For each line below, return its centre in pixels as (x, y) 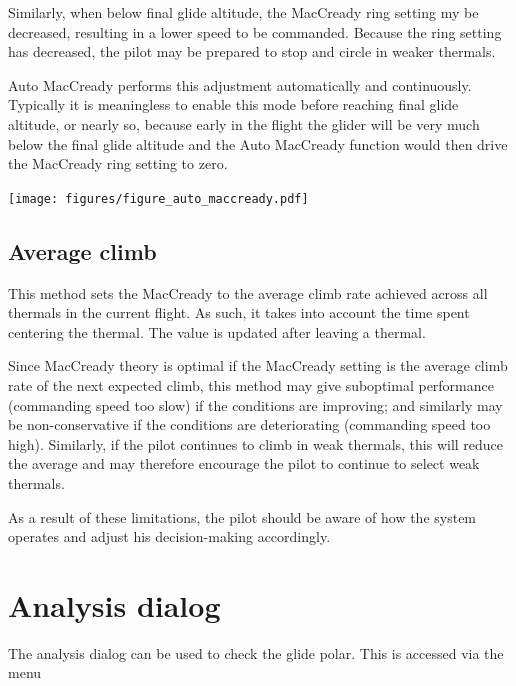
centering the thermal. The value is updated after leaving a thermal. (217, 331)
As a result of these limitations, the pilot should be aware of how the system (242, 516)
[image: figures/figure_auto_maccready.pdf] (158, 198)
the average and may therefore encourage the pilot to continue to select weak (244, 463)
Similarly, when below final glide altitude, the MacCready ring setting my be (243, 12)
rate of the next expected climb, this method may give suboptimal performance (251, 384)
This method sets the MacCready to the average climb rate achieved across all (248, 292)
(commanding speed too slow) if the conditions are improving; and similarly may (255, 404)
